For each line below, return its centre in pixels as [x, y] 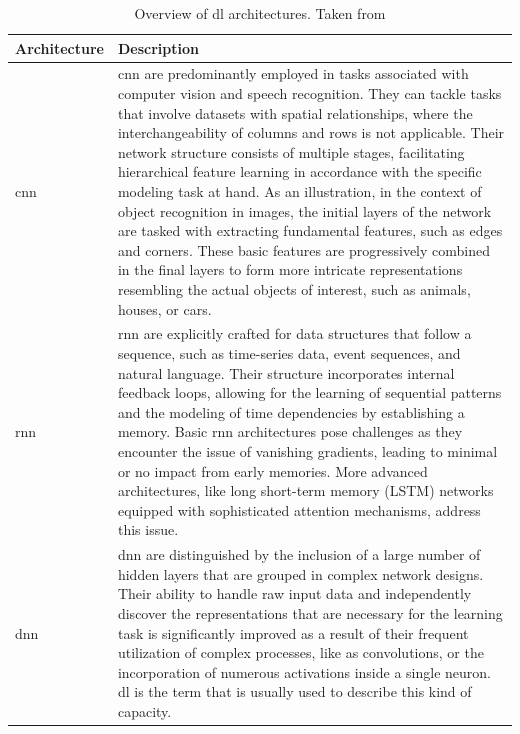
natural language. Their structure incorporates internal [286, 372]
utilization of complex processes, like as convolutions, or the [300, 652]
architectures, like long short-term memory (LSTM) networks [305, 490]
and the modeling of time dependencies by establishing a [291, 411]
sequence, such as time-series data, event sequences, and [289, 353]
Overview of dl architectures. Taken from [260, 13]
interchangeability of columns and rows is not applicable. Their [311, 132]
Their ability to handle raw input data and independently [294, 593]
